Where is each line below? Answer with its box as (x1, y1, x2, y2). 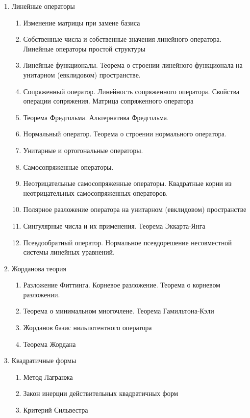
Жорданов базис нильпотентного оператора (23, 322, 152, 333)
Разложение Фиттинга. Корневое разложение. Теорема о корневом (23, 280, 221, 290)
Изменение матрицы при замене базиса (23, 17, 140, 27)
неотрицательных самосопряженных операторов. (23, 187, 168, 198)
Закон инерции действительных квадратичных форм (23, 388, 178, 398)
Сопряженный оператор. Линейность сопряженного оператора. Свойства (23, 86, 240, 96)
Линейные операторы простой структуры (23, 43, 146, 53)
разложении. (23, 289, 60, 299)
